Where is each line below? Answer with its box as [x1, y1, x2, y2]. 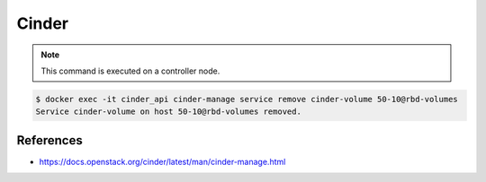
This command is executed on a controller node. [40, 65, 220, 76]
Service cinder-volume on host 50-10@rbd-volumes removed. [35, 107, 301, 117]
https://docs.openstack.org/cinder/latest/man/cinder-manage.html [39, 156, 286, 167]
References [16, 133, 83, 148]
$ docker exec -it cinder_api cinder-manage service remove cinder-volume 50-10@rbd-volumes [35, 94, 458, 104]
